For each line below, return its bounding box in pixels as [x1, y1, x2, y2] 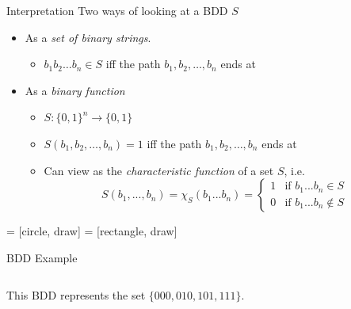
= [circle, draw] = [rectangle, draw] [6, 223, 177, 239]
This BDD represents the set [6, 287, 146, 303]
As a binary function [25, 82, 125, 98]
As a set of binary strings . [25, 29, 151, 45]
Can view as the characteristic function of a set [44, 162, 274, 178]
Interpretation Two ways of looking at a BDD [6, 2, 228, 18]
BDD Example [6, 249, 78, 265]
